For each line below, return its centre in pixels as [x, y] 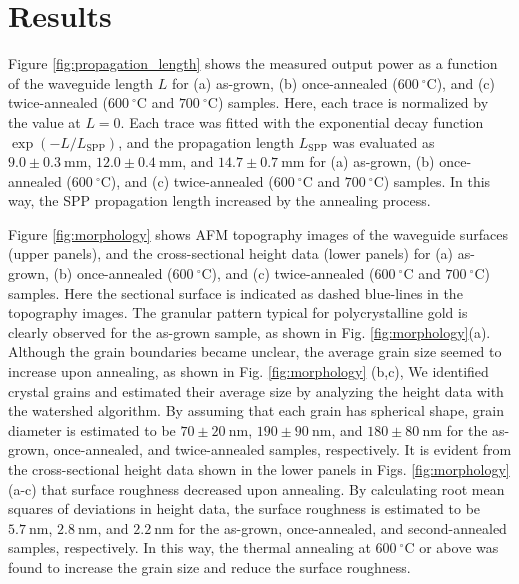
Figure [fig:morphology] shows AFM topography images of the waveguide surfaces [258, 233]
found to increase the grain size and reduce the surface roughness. [209, 566]
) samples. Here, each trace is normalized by [353, 102]
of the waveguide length [81, 82]
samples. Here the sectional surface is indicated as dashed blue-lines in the [235, 292]
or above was [459, 547]
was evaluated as [383, 141]
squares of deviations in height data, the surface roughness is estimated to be [244, 508]
